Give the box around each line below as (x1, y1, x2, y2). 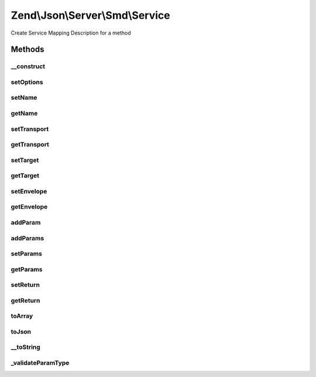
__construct (11, 62, 46, 70)
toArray (11, 312, 33, 320)
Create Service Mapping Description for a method (11, 29, 131, 36)
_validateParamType (11, 359, 70, 367)
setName (11, 94, 37, 102)
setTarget (11, 156, 39, 164)
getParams (11, 265, 43, 273)
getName (11, 109, 38, 117)
